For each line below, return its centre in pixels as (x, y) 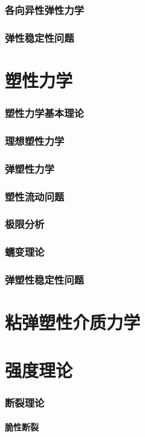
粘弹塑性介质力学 (73, 322)
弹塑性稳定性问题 (44, 280)
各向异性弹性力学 (44, 9)
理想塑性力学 (35, 140)
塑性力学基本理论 (44, 112)
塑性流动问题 (35, 196)
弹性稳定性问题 (40, 37)
